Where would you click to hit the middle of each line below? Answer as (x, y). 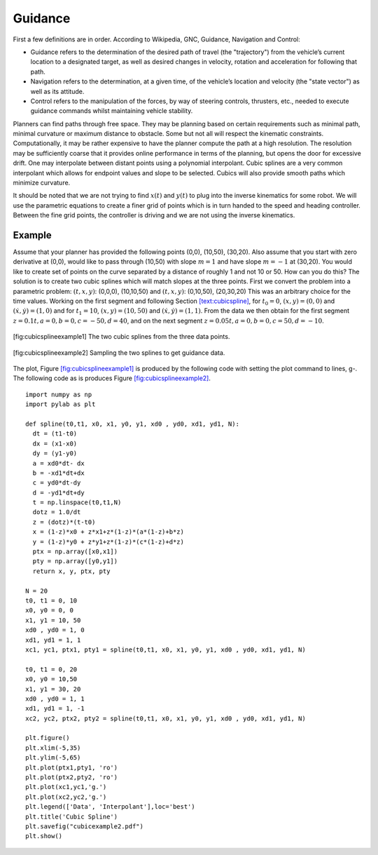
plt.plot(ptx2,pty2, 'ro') (72, 777)
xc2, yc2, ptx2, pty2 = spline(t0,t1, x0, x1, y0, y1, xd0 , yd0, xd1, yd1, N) (166, 718)
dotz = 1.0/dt (57, 512)
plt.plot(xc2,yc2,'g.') (66, 797)
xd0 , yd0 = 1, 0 (55, 630)
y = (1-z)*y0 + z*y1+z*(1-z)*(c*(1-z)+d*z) (108, 541)
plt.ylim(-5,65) (53, 758)
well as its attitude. (57, 91)
